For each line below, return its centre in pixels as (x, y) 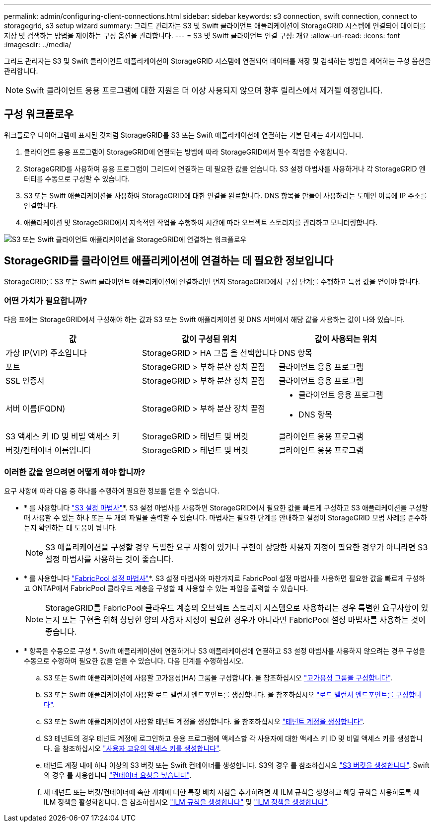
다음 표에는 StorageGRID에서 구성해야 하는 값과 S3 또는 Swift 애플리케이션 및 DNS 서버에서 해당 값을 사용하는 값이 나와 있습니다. (205, 320)
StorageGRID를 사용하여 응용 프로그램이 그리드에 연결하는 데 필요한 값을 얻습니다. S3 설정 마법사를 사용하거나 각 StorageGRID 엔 (225, 168)
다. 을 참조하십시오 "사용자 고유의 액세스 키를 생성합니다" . (132, 748)
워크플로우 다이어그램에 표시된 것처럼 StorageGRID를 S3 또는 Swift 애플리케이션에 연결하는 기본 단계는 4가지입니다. (184, 135)
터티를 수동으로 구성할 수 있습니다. (77, 178)
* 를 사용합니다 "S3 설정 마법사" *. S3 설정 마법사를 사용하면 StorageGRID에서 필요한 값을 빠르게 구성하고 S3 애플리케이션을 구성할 (226, 508)
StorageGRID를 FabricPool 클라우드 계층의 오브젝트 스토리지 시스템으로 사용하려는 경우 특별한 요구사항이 (232, 608)
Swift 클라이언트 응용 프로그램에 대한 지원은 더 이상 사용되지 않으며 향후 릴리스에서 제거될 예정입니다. (204, 90)
